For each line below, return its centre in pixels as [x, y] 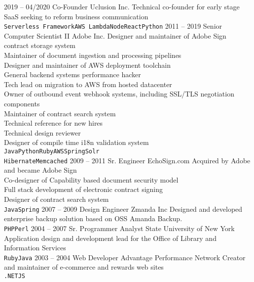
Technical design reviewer [42, 132]
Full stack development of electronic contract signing [84, 189]
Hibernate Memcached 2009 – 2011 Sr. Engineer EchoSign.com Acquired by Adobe [127, 160]
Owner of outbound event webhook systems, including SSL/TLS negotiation [119, 94]
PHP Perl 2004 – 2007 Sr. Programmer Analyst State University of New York [119, 228]
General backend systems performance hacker [73, 74]
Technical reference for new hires [54, 123]
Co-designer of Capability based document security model [91, 179]
